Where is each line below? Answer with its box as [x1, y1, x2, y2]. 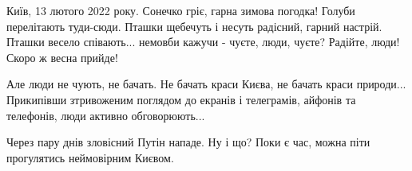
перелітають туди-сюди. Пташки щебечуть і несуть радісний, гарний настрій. [6, 17, 382, 34]
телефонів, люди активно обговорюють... [6, 107, 205, 123]
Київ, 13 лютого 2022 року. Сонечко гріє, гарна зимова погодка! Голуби [6, 2, 355, 18]
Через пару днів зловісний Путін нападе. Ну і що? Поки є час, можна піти [6, 134, 370, 150]
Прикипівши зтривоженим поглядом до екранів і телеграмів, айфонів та [6, 91, 356, 107]
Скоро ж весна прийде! [6, 49, 118, 65]
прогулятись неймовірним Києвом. [6, 149, 174, 165]
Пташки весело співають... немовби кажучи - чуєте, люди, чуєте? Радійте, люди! [6, 33, 400, 50]
